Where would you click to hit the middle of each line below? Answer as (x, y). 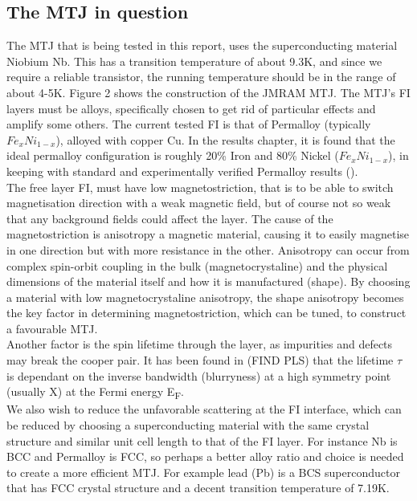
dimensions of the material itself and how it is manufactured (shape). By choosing (208, 281)
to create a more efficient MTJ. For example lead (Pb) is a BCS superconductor (203, 472)
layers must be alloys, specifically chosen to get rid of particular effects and (191, 108)
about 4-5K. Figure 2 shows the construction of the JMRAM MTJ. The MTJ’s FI (208, 92)
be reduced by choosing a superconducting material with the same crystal (188, 424)
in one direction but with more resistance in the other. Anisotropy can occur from (208, 249)
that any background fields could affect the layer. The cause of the (170, 218)
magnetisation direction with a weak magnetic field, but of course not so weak (199, 203)
